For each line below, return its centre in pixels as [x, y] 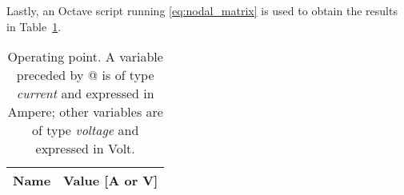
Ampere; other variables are [85, 112]
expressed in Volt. [85, 149]
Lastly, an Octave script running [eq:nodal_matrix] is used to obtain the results [202, 10]
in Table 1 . [34, 26]
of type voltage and [86, 130]
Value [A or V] [111, 181]
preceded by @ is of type [85, 75]
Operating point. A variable [85, 57]
